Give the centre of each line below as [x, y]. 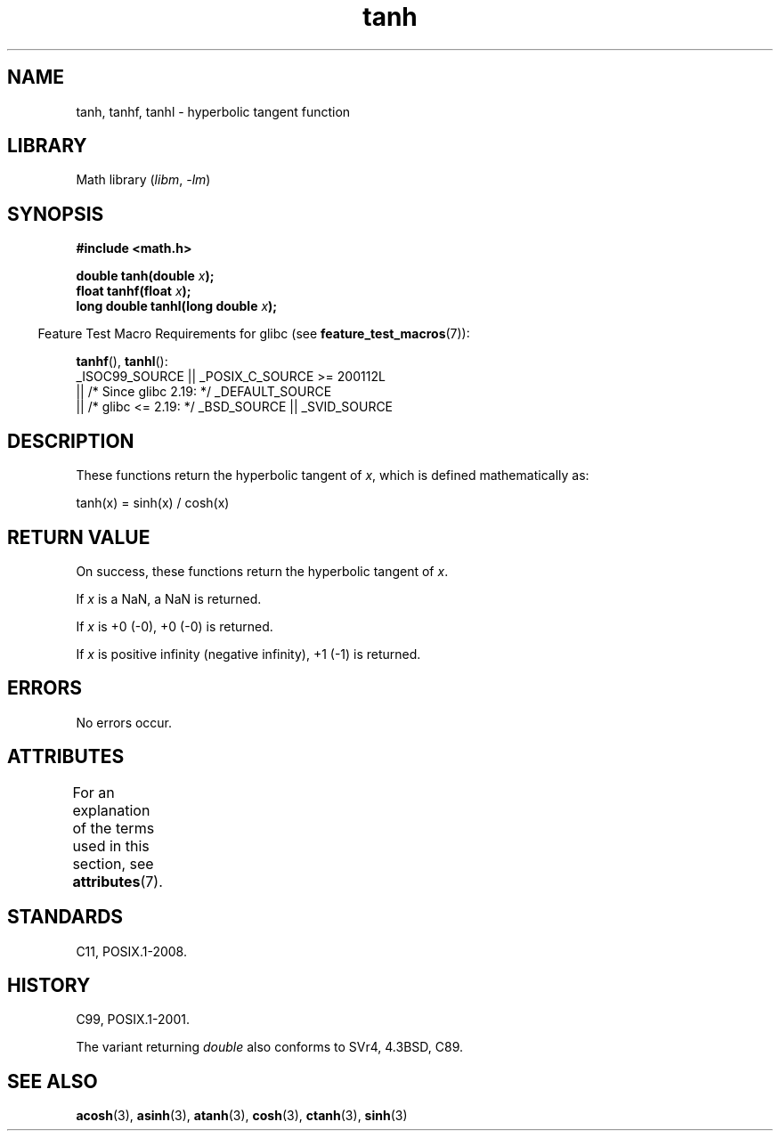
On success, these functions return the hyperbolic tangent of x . [262, 571]
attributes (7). [118, 881]
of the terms [114, 828]
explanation [111, 810]
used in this [111, 845]
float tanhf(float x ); [134, 291]
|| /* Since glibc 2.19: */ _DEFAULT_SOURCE [204, 392]
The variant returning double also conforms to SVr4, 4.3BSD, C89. [269, 1047]
